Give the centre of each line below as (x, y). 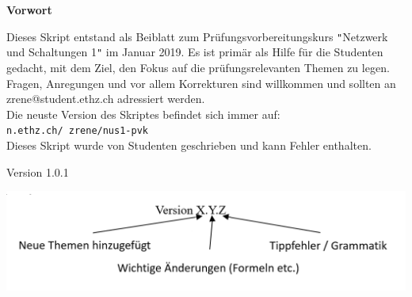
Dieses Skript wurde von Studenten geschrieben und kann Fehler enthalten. (189, 145)
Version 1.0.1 (38, 171)
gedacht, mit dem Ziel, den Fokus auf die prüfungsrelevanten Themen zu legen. (198, 67)
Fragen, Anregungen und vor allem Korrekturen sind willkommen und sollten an (201, 83)
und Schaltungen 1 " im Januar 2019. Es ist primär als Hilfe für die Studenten (195, 52)
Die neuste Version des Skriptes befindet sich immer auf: (143, 114)
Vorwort (29, 10)
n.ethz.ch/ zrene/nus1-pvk (77, 131)
